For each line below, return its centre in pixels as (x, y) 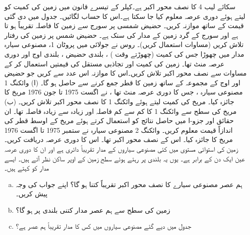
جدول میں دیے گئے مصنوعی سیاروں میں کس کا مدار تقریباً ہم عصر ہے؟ (103, 226)
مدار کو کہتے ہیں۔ (27, 168)
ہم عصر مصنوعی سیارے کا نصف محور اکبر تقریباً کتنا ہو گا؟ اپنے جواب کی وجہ (129, 184)
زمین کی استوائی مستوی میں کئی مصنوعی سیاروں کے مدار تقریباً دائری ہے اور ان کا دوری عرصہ (121, 149)
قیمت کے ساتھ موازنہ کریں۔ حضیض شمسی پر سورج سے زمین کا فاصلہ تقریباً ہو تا (124, 25)
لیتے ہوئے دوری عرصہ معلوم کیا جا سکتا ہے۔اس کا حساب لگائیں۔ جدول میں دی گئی (125, 16)
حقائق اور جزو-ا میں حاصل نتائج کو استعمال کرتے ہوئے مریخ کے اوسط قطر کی (119, 120)
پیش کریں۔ (31, 194)
